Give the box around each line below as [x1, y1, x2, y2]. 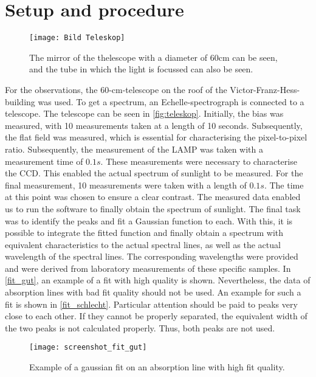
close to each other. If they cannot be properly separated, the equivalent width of [5, 310, 307, 322]
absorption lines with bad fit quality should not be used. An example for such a [5, 286, 301, 299]
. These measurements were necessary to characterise [100, 154, 297, 167]
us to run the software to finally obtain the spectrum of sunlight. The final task [5, 202, 301, 215]
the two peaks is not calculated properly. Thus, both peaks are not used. [5, 321, 275, 334]
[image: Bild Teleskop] [29, 33, 125, 43]
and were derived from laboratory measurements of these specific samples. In [5, 261, 291, 274]
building [5, 95, 35, 108]
